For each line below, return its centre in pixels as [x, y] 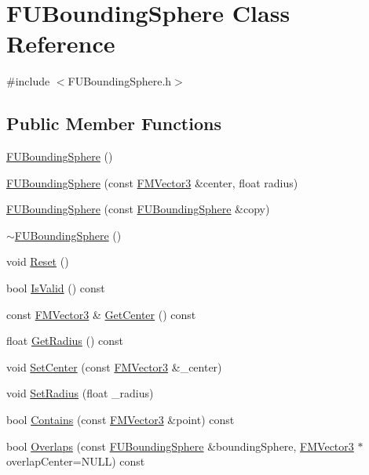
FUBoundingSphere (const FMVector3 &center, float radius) [152, 182]
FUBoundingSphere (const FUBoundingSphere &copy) [138, 209]
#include [28, 81]
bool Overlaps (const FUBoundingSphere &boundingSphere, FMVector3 [180, 446]
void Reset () [38, 261]
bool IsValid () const [56, 288]
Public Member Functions [114, 123]
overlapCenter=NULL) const [76, 461]
